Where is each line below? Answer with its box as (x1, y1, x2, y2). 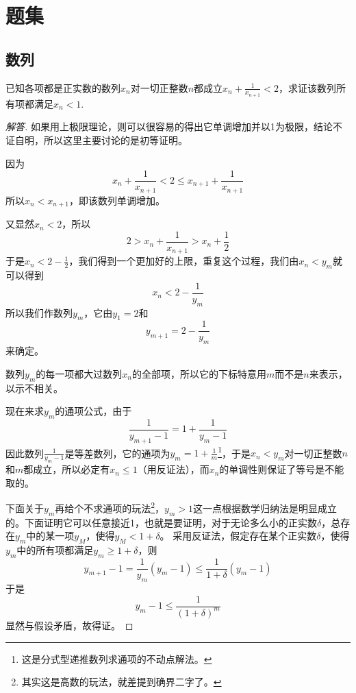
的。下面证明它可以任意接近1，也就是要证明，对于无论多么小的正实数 (5, 515, 317, 529)
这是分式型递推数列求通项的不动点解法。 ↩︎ (21, 651, 212, 666)
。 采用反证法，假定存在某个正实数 (160, 528, 317, 543)
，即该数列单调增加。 (69, 193, 165, 207)
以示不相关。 (5, 380, 63, 395)
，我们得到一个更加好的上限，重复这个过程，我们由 (68, 254, 299, 268)
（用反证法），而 (137, 462, 209, 476)
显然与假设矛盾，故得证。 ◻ (5, 618, 133, 632)
